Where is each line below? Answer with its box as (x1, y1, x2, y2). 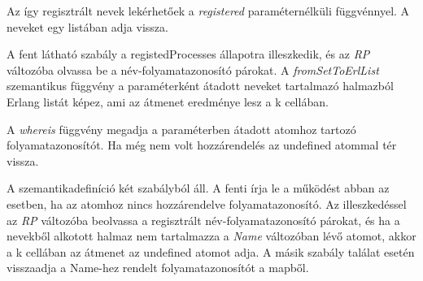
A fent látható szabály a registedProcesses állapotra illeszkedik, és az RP (7, 45, 370, 63)
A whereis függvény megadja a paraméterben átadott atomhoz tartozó (7, 120, 356, 137)
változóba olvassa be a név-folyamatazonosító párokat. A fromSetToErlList (7, 61, 379, 78)
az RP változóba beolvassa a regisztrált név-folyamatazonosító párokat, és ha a (7, 211, 400, 228)
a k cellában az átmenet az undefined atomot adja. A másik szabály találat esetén (7, 243, 415, 260)
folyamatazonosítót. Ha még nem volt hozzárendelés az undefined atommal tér (7, 136, 397, 153)
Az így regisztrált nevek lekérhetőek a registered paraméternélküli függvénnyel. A (7, 2, 410, 19)
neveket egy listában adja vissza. (7, 18, 168, 35)
